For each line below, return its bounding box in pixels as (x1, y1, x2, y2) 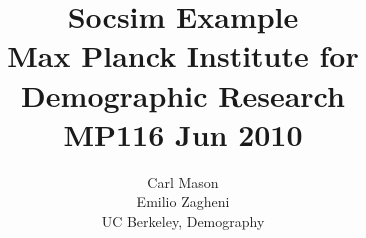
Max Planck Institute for (7, 35, 359, 76)
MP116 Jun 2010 (63, 113, 303, 154)
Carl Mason (147, 171, 219, 192)
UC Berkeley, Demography (101, 210, 265, 231)
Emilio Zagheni (136, 191, 230, 212)
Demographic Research (21, 74, 345, 115)
